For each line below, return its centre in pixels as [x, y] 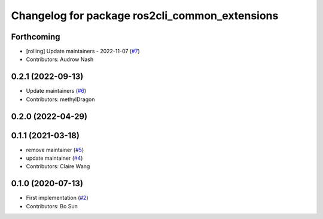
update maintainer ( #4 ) [54, 158]
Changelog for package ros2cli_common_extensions [145, 16]
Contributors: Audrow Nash [60, 59]
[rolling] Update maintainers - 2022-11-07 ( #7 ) [83, 51]
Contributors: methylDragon [60, 99]
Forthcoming [36, 37]
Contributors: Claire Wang [58, 166]
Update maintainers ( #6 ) [56, 91]
